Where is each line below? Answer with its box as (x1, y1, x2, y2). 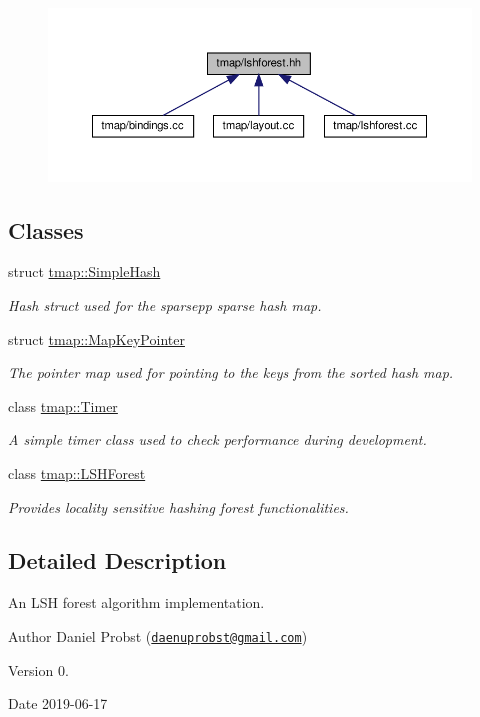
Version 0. (8, 659, 69, 680)
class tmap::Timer (8, 395, 118, 416)
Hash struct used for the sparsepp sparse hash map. (8, 294, 322, 315)
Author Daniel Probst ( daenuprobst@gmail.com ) (8, 625, 308, 646)
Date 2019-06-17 (8, 693, 108, 714)
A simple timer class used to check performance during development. (8, 429, 427, 450)
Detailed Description (8, 545, 227, 576)
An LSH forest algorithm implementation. (8, 592, 265, 613)
